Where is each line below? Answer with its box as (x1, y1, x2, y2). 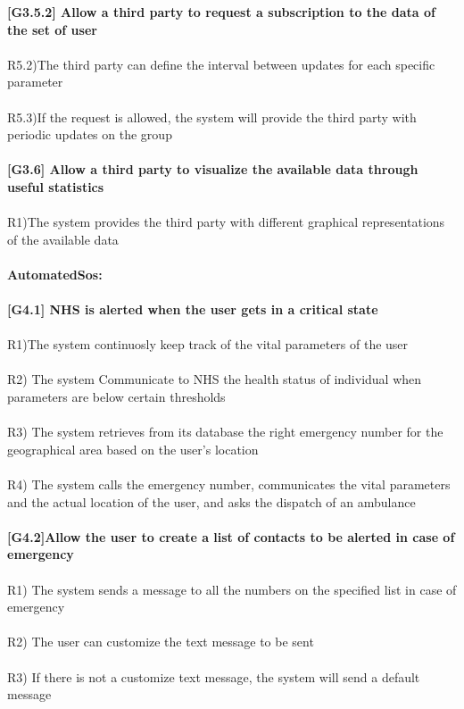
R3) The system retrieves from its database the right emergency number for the (7, 422, 443, 441)
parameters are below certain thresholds (7, 388, 226, 406)
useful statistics (7, 177, 104, 196)
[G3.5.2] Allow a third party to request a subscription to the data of (7, 3, 435, 21)
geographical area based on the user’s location (7, 439, 259, 458)
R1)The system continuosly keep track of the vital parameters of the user (7, 335, 409, 354)
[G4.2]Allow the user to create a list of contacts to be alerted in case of (7, 527, 455, 546)
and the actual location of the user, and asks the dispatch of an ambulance (7, 492, 416, 511)
